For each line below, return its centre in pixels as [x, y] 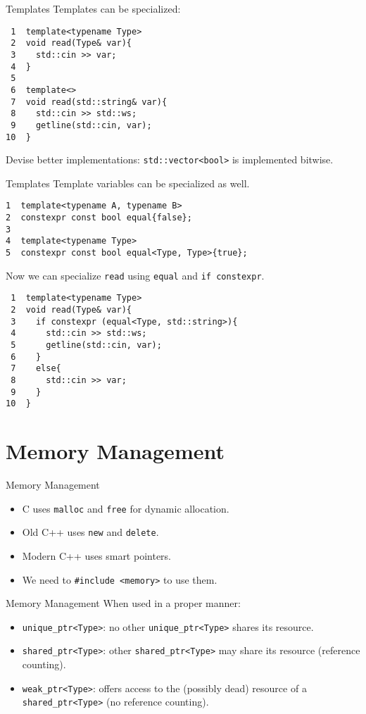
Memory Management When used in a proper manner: [123, 603]
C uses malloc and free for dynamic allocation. [126, 508]
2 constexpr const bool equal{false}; [99, 218]
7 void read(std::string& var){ [89, 102]
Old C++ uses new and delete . [90, 532]
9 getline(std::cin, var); [81, 125]
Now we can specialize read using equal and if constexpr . [135, 275]
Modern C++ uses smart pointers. [97, 555]
